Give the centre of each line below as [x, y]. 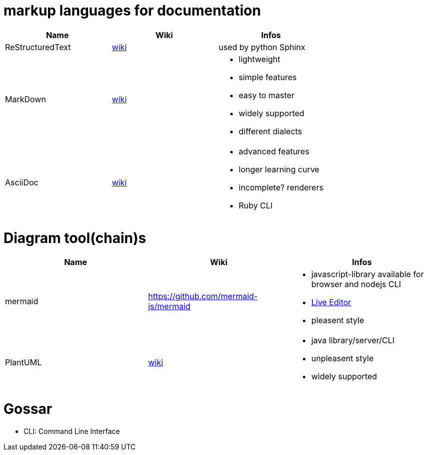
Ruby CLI [256, 205]
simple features [268, 77]
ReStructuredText [38, 47]
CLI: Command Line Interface [72, 431]
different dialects [270, 131]
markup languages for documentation [132, 11]
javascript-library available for [367, 274]
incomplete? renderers [281, 187]
